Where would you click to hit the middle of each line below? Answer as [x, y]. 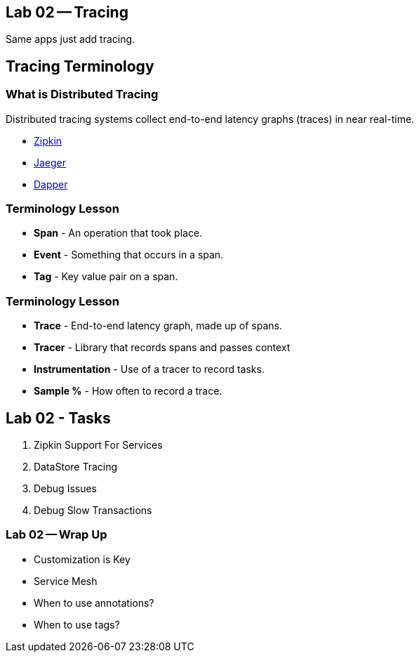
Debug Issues [66, 488]
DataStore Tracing [76, 466]
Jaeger [50, 162]
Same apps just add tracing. [71, 39]
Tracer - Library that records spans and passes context [162, 348]
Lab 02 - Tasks [58, 418]
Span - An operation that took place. [118, 233]
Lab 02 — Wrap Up [56, 535]
